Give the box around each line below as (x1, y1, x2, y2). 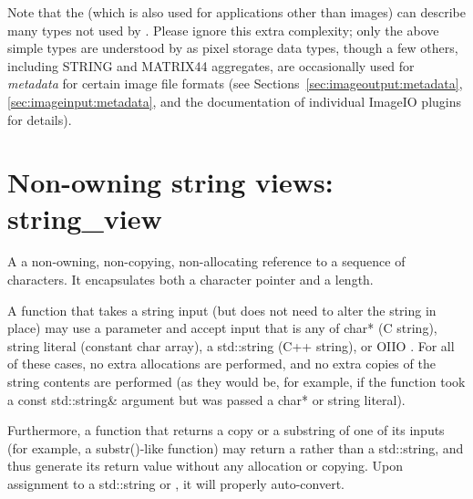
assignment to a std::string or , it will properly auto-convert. (7, 474, 344, 493)
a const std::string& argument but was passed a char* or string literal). (7, 390, 406, 409)
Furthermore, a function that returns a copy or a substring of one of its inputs (7, 421, 445, 440)
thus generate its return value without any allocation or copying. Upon (7, 456, 403, 475)
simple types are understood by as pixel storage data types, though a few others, (7, 38, 458, 57)
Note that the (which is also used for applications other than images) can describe (7, 3, 467, 21)
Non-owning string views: (7, 163, 334, 201)
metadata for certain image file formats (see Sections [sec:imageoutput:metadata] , (7, 74, 463, 93)
